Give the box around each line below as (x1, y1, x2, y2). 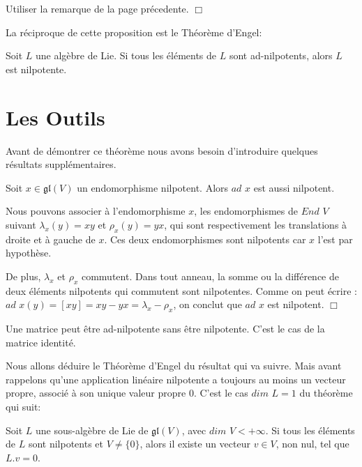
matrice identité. (6, 335, 76, 349)
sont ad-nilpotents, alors (229, 48, 333, 63)
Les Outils (6, 102, 105, 131)
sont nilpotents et (28, 436, 103, 451)
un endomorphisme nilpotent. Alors (77, 180, 229, 194)
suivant (6, 217, 36, 231)
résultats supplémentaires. (6, 157, 116, 171)
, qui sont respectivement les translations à (164, 217, 347, 231)
